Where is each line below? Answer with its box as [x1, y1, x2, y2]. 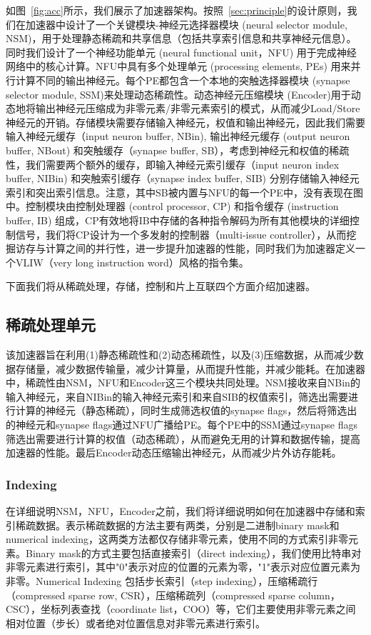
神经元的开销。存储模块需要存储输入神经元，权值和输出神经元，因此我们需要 [6, 114, 365, 129]
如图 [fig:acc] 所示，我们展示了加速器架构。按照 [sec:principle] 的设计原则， [6, 3, 347, 17]
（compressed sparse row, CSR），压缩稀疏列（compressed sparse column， [6, 587, 340, 602]
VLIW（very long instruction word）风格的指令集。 [15, 254, 249, 269]
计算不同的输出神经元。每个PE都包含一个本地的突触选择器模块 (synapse [15, 72, 350, 87]
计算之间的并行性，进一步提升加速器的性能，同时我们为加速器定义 [45, 241, 355, 256]
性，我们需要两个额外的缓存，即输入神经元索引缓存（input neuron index [6, 156, 340, 171]
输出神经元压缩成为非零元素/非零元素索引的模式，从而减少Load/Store [35, 101, 360, 116]
